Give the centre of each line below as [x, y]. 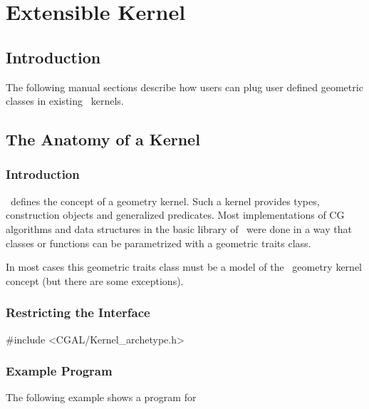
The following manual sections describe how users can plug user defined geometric [184, 87]
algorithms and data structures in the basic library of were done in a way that [179, 228]
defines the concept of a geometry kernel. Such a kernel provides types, [165, 201]
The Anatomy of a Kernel [103, 139]
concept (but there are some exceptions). [95, 280]
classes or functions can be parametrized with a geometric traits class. [158, 243]
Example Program [59, 371]
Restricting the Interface [78, 312]
